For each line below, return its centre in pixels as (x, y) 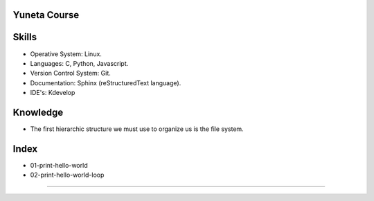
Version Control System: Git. (70, 73)
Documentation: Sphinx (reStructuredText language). (106, 82)
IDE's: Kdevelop (53, 93)
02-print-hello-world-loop (67, 175)
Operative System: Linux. (66, 54)
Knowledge (38, 112)
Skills (25, 37)
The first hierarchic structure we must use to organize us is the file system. (137, 129)
